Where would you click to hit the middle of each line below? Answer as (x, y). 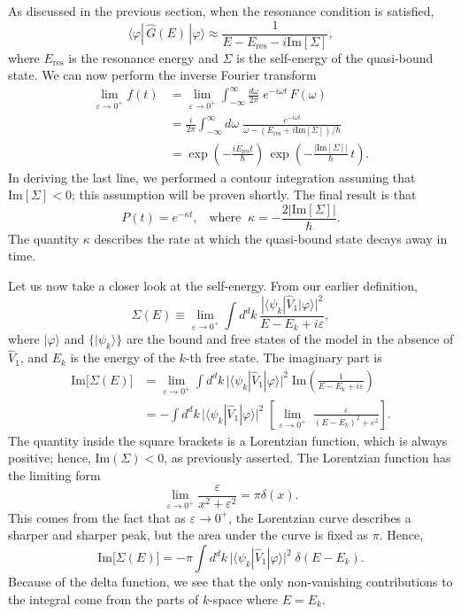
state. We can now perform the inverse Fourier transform (162, 75)
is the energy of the (123, 358)
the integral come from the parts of (104, 598)
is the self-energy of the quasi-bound (334, 57)
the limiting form (54, 474)
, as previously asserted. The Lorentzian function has (307, 458)
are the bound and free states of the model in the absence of (290, 339)
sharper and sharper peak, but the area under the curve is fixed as (188, 535)
